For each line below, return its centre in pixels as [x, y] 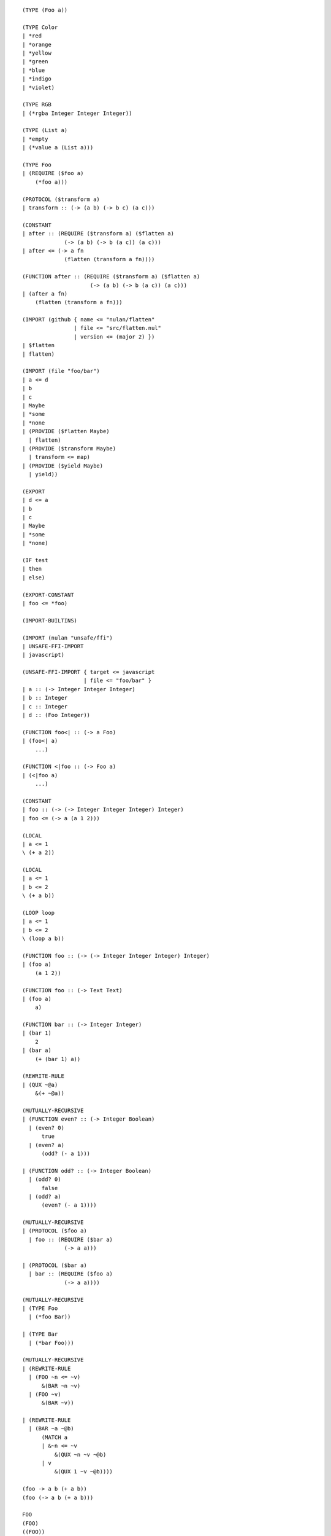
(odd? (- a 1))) [66, 1153]
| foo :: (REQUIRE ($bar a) [71, 1239]
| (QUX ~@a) [40, 1085]
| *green [35, 62]
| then [32, 569]
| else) [34, 577]
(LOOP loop [39, 913]
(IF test [35, 560]
